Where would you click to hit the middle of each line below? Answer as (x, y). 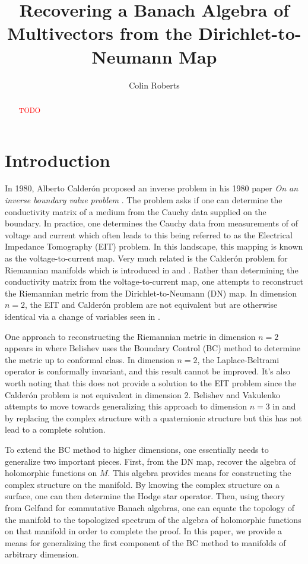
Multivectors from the (100, 33)
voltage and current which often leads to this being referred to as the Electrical (149, 234)
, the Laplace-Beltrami (238, 359)
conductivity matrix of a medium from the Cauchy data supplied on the (136, 211)
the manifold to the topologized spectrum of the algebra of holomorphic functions (153, 519)
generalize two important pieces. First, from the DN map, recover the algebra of (150, 461)
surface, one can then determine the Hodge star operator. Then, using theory (145, 496)
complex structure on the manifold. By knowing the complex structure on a (142, 484)
